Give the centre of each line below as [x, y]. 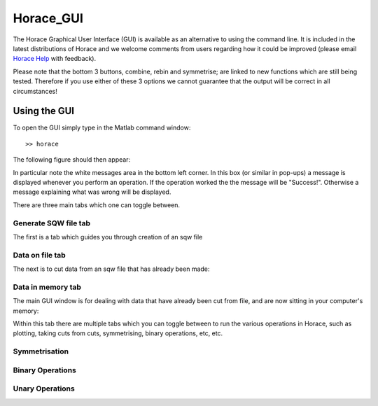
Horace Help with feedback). [55, 59]
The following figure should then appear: [72, 160]
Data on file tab [39, 255]
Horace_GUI [48, 18]
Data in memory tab [47, 287]
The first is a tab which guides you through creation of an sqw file [108, 237]
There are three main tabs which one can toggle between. [97, 205]
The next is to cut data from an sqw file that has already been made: [111, 269]
